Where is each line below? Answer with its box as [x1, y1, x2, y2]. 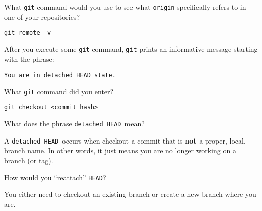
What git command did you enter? [4, 86, 114, 96]
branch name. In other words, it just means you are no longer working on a [4, 145, 236, 156]
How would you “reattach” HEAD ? [4, 172, 106, 182]
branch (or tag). [4, 155, 53, 166]
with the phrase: [4, 53, 54, 64]
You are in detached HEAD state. [4, 72, 116, 79]
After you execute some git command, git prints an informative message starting [4, 43, 258, 54]
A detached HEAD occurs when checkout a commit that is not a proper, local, [4, 135, 246, 146]
